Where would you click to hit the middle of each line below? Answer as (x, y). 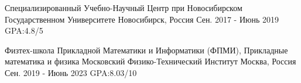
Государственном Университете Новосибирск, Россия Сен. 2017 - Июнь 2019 (142, 19)
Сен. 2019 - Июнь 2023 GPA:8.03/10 (71, 72)
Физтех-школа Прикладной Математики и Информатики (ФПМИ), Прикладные (146, 50)
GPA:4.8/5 (24, 30)
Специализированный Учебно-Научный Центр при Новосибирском (124, 8)
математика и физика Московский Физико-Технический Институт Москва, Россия (150, 61)
